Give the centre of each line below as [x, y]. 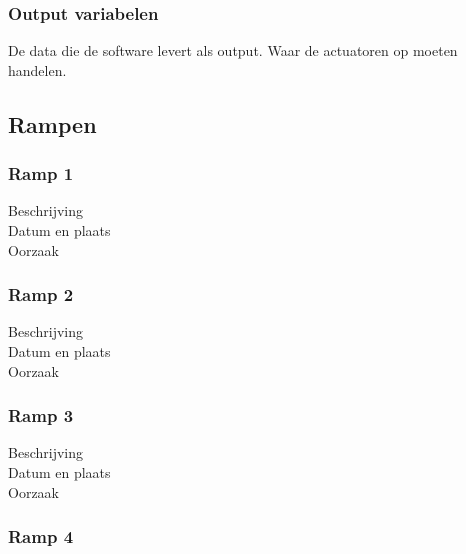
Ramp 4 [41, 536]
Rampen [52, 123]
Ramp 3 [41, 415]
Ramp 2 [41, 294]
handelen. [37, 69]
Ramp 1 [41, 173]
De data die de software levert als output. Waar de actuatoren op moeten [233, 50]
